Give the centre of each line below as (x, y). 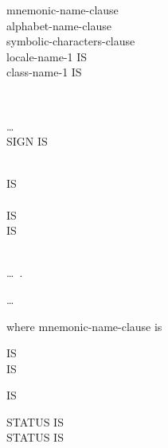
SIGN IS (27, 141)
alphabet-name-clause (59, 25)
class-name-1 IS (44, 72)
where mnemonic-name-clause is (84, 326)
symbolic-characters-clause (71, 41)
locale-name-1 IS (47, 56)
